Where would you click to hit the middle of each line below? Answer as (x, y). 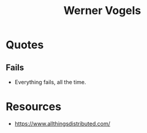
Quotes (25, 45)
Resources (34, 107)
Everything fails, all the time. (50, 82)
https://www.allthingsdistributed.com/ (62, 123)
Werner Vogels (102, 11)
